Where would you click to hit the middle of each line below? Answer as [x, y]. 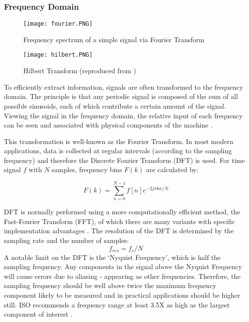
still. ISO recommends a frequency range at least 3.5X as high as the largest [117, 304]
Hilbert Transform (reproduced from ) [80, 71]
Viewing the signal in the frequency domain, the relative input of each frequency [123, 115]
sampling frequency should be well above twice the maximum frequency [110, 285]
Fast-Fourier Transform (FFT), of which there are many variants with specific [119, 221]
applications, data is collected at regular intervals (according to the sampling [118, 151]
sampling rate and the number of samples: [66, 240]
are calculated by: [172, 169]
